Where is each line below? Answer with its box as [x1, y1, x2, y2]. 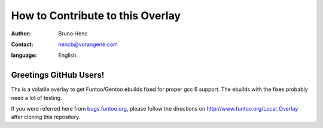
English [58, 51, 77, 59]
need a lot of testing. [11, 94, 62, 101]
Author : [11, 30, 31, 37]
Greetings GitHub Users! [11, 70, 105, 80]
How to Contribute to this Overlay [11, 9, 181, 22]
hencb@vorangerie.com [58, 41, 118, 48]
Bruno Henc [58, 30, 88, 37]
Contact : [11, 41, 34, 48]
